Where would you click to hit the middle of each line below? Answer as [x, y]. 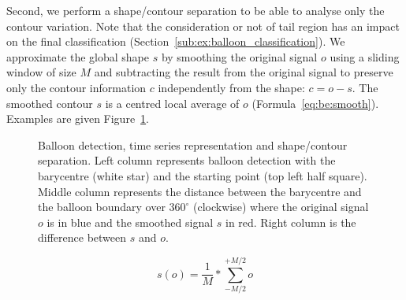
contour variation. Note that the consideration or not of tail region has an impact [203, 26]
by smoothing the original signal [239, 56]
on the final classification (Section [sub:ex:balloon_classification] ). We [176, 41]
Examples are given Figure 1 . [78, 119]
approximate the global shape [78, 56]
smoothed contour [50, 103]
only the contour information [76, 87]
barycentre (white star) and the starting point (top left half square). [203, 175]
